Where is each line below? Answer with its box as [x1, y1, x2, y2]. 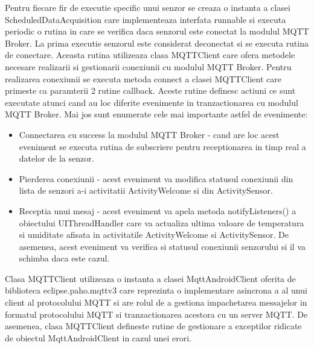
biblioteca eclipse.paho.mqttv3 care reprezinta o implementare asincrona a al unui [5, 284, 307, 297]
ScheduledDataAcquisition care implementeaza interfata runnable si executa [5, 13, 286, 25]
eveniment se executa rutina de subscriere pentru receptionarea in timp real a [19, 140, 306, 153]
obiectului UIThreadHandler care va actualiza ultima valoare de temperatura [19, 216, 304, 229]
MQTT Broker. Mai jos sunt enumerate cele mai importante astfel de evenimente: [5, 108, 308, 120]
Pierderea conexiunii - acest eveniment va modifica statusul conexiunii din [19, 172, 293, 185]
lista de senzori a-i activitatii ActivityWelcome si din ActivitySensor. [19, 184, 273, 197]
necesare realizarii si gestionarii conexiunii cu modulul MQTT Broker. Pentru [5, 60, 292, 73]
